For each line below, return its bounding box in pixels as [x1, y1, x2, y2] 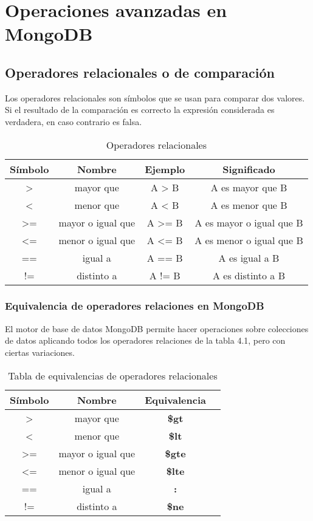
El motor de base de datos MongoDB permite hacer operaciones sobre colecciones [5, 322, 309, 335]
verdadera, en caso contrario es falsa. [5, 115, 142, 128]
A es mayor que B [210, 180, 287, 194]
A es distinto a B [212, 268, 286, 282]
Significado [222, 162, 275, 176]
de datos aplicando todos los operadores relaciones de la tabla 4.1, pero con [5, 334, 286, 347]
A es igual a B [218, 250, 280, 265]
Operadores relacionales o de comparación [5, 63, 275, 81]
